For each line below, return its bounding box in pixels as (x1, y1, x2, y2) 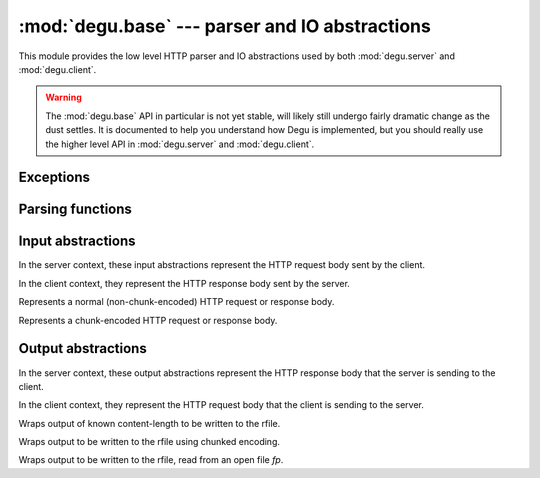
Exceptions (18, 169, 90, 186)
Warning (45, 91, 82, 104)
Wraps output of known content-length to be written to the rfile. (18, 417, 281, 429)
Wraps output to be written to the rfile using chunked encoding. (18, 436, 280, 448)
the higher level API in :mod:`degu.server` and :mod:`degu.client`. (45, 138, 315, 150)
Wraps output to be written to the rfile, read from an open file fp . (18, 454, 284, 466)
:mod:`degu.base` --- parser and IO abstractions (18, 15, 432, 37)
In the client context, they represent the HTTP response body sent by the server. (18, 277, 350, 289)
